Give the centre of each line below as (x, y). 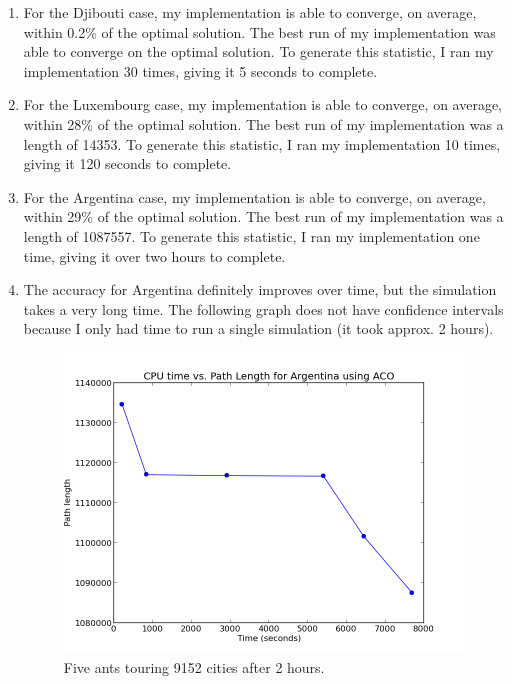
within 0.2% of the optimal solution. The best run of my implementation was (259, 31)
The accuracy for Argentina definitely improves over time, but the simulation (260, 289)
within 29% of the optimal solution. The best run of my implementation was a (263, 216)
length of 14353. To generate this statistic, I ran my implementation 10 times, (262, 143)
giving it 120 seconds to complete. (127, 163)
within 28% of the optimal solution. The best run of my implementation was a (263, 123)
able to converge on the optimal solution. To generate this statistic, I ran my (258, 51)
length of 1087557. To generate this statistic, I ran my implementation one (251, 235)
